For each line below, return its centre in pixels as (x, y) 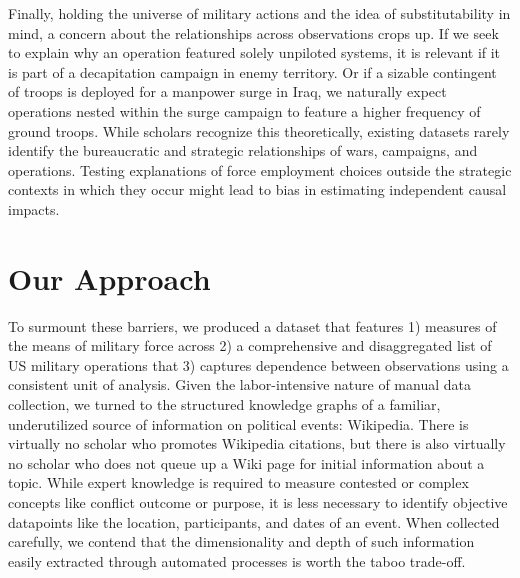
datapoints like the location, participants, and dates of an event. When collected (254, 521)
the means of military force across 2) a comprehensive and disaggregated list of (250, 345)
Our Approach (109, 277)
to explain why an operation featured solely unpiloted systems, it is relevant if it (254, 52)
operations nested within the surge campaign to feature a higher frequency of (244, 110)
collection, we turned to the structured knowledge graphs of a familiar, (224, 404)
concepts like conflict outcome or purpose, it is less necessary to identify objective (258, 502)
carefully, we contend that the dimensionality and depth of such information (241, 541)
